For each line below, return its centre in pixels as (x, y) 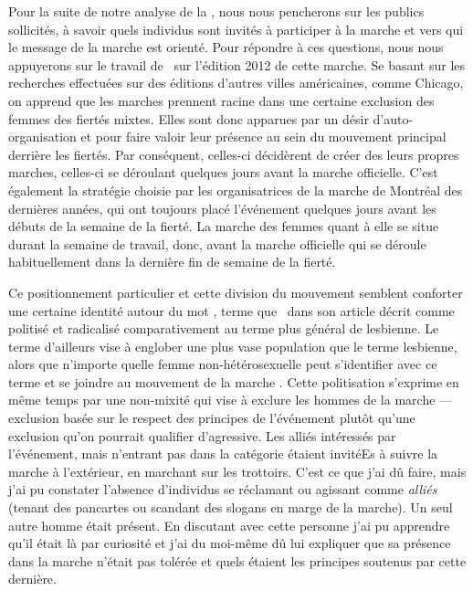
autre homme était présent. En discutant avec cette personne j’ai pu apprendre (229, 525)
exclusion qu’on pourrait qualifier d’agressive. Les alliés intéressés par (202, 435)
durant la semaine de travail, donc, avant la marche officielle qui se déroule (217, 243)
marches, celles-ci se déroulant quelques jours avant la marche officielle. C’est (223, 172)
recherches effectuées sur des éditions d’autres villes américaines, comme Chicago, (236, 83)
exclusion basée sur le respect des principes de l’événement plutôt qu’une (212, 418)
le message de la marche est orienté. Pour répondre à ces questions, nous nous (226, 47)
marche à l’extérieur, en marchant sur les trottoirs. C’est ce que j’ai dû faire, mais (237, 471)
